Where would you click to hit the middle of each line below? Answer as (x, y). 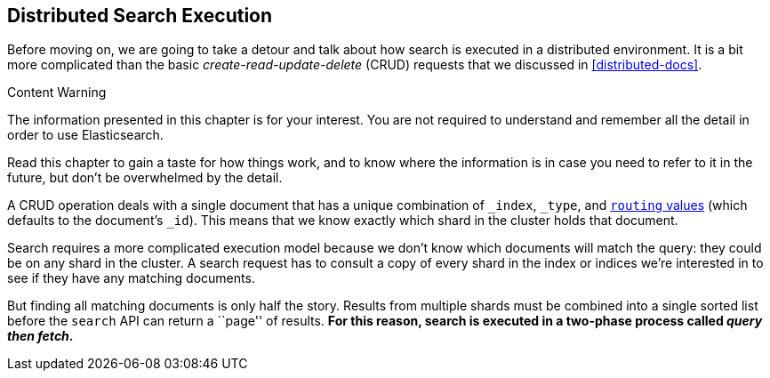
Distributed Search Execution (140, 16)
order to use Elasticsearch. (85, 135)
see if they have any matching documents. (131, 278)
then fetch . (40, 336)
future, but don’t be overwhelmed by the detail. (145, 178)
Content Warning (57, 92)
